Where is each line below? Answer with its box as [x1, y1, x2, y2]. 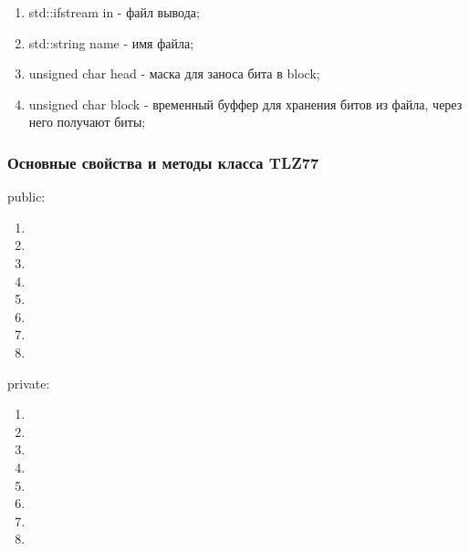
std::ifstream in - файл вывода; [28, 3, 200, 21]
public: [7, 187, 46, 206]
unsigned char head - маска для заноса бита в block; [28, 64, 320, 83]
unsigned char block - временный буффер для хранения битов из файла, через [28, 94, 463, 113]
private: [7, 373, 50, 392]
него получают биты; [28, 112, 146, 131]
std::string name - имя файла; [28, 33, 194, 52]
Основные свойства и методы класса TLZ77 [7, 151, 319, 173]
